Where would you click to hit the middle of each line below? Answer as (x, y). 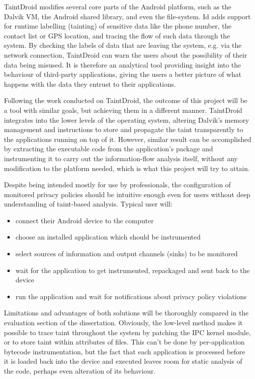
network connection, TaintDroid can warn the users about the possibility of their (126, 54)
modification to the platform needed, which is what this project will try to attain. (127, 168)
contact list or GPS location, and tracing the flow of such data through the (117, 35)
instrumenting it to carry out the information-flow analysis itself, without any (121, 158)
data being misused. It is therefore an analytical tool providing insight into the (123, 64)
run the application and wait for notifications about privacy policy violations (131, 296)
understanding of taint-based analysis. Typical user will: (88, 204)
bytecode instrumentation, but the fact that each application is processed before (125, 351)
